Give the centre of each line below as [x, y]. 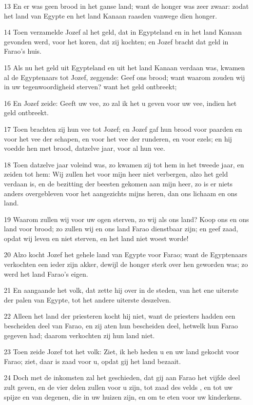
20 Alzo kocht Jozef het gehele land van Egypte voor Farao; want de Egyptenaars [126, 254]
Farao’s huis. [23, 51]
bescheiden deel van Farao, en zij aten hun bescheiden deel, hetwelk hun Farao [121, 326]
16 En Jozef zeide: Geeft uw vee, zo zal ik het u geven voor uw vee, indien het [120, 103]
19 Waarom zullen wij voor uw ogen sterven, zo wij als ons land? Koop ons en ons [126, 219]
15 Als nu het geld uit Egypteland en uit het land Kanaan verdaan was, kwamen [125, 67]
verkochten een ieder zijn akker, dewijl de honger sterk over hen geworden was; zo [126, 264]
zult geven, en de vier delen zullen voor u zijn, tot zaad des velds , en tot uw [118, 387]
